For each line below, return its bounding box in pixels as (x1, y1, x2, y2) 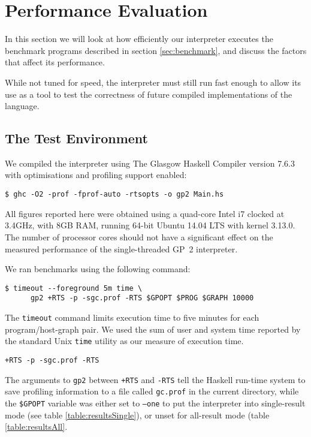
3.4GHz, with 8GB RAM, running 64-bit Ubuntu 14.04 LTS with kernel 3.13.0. (5, 219, 295, 231)
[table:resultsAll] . (5, 420, 68, 433)
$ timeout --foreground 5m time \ (5, 284, 143, 293)
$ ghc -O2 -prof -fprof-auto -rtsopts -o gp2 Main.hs (5, 190, 224, 199)
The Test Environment (5, 129, 148, 147)
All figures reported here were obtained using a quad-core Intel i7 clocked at (5, 207, 285, 219)
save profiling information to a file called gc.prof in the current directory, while (5, 385, 299, 397)
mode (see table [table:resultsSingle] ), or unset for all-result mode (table (5, 408, 270, 421)
